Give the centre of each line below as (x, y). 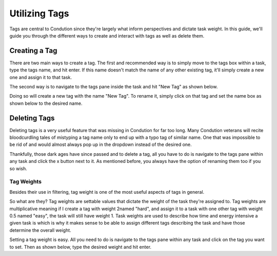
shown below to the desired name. (46, 103)
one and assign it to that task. (41, 77)
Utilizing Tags (39, 13)
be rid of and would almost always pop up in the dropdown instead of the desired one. (101, 144)
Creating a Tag (33, 51)
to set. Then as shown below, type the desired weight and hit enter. (80, 247)
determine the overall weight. (40, 230)
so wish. (18, 168)
